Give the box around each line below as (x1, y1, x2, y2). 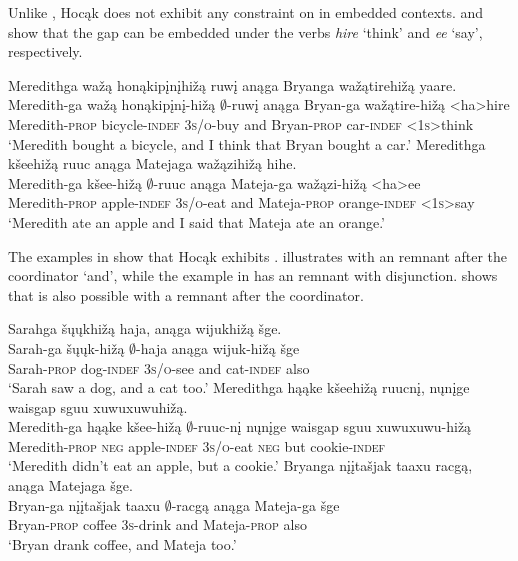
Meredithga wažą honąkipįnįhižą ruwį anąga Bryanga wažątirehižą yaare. (8, 74, 457, 95)
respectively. (8, 41, 83, 62)
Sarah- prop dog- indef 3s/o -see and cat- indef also (8, 357, 310, 378)
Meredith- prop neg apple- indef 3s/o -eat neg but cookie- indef (8, 435, 386, 456)
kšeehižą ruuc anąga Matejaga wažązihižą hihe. (8, 153, 297, 174)
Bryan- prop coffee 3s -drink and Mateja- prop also (8, 514, 307, 535)
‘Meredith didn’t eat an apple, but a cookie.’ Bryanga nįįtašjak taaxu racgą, (8, 455, 473, 476)
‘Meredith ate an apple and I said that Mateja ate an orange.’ (8, 211, 386, 232)
